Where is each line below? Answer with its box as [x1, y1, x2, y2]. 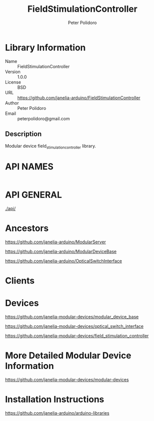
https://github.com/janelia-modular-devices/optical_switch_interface [5, 323, 144, 329]
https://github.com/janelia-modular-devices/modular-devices [5, 377, 129, 383]
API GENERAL [5, 189, 62, 201]
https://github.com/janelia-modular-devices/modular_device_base [5, 314, 139, 320]
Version [5, 69, 21, 75]
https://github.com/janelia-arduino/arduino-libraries [5, 410, 109, 416]
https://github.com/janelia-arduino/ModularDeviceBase [5, 249, 117, 255]
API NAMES [5, 161, 54, 172]
